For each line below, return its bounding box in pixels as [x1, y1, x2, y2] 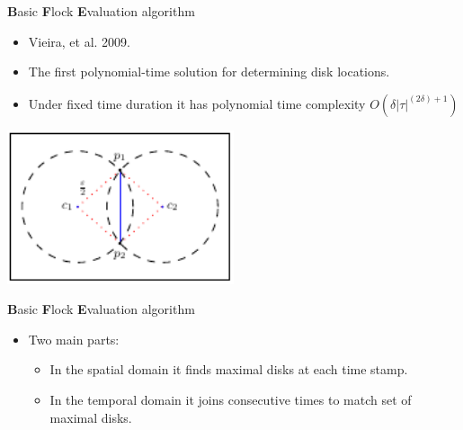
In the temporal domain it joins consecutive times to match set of [49, 390, 412, 408]
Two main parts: [28, 329, 120, 348]
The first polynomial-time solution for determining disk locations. [28, 62, 390, 81]
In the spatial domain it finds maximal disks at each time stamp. [49, 360, 408, 379]
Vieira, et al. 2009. [28, 31, 131, 50]
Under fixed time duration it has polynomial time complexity [28, 94, 366, 112]
